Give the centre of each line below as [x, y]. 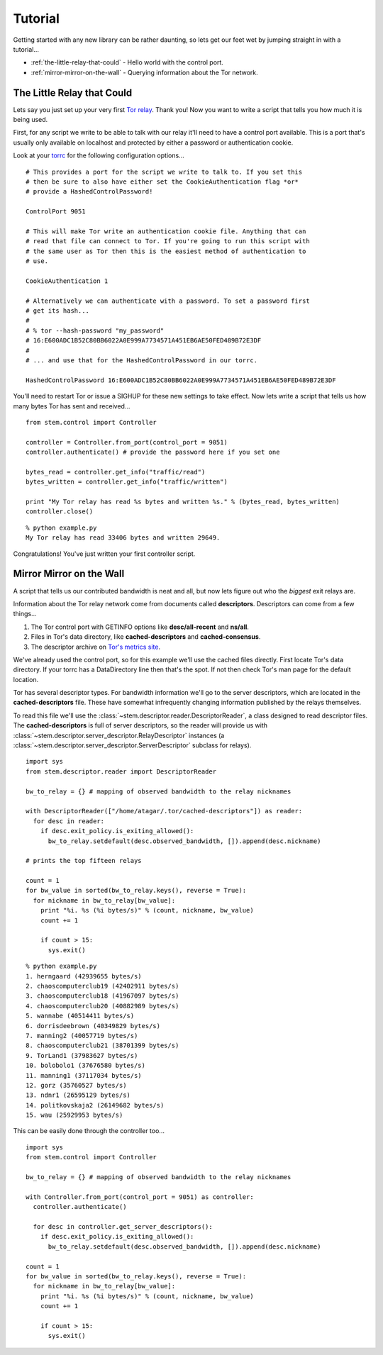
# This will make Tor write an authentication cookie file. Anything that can [166, 231]
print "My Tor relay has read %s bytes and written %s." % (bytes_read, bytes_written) [183, 502]
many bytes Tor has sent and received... [72, 406]
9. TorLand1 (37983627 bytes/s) [82, 1055]
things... [25, 614]
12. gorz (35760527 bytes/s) [76, 1085]
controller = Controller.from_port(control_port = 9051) [127, 442]
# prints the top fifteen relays [84, 861]
